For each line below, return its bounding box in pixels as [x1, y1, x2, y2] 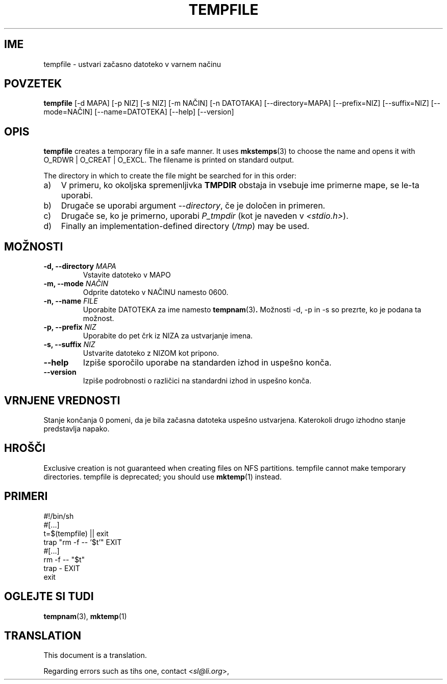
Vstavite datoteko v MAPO [83, 270, 171, 280]
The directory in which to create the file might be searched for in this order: [43, 171, 296, 180]
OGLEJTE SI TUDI [4, 590, 94, 603]
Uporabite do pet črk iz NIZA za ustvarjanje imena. [83, 331, 253, 340]
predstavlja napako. [43, 424, 110, 433]
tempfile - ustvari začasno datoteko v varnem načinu [43, 59, 221, 69]
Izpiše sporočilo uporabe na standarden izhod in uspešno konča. [83, 357, 332, 368]
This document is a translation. [43, 651, 147, 660]
